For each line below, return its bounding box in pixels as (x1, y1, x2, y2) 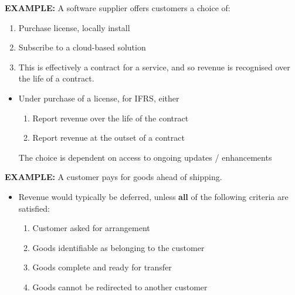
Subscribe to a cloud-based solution (18, 41, 146, 53)
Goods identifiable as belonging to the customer (32, 241, 205, 253)
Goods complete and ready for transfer (32, 261, 172, 273)
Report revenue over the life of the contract (32, 111, 189, 124)
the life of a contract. (18, 72, 94, 84)
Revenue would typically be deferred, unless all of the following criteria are (18, 190, 289, 202)
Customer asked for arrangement (32, 222, 150, 234)
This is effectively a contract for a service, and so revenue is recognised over (18, 60, 290, 73)
